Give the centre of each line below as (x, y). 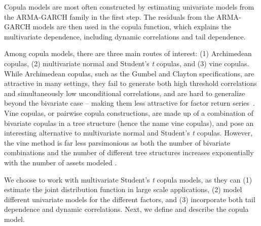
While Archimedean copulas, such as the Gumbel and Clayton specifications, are (129, 73)
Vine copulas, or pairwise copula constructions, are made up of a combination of (129, 112)
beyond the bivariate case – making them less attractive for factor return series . (129, 103)
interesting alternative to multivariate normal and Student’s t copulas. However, (128, 133)
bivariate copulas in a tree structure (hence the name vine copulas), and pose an (129, 123)
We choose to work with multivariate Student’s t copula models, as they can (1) (128, 179)
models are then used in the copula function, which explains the (132, 27)
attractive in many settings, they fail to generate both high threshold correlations (130, 83)
